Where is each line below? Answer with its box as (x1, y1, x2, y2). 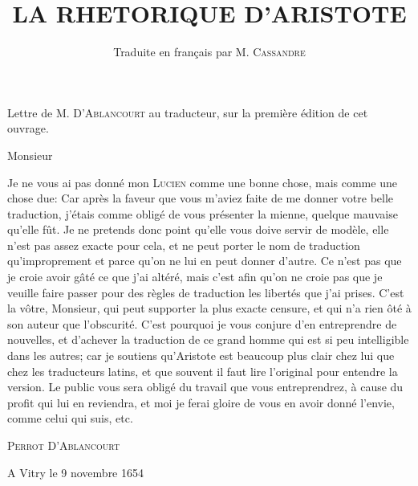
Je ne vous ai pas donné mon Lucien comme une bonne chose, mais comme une (7, 174, 397, 190)
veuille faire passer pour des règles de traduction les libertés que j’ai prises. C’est (7, 284, 404, 300)
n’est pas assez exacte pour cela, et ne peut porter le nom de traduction (7, 236, 360, 253)
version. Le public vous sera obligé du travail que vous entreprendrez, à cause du (7, 378, 404, 395)
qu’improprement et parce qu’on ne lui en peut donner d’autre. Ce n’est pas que (7, 252, 402, 269)
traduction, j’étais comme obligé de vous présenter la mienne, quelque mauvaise (7, 205, 398, 222)
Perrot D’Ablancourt (7, 437, 120, 453)
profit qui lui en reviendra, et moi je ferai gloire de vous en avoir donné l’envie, (7, 394, 395, 410)
